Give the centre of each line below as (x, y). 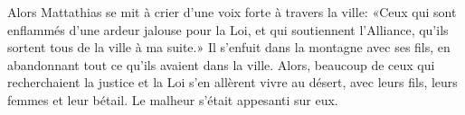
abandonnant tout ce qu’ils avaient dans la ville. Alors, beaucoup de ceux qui (221, 64)
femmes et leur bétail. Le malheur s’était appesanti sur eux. (173, 99)
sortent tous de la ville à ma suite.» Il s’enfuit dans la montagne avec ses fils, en (229, 47)
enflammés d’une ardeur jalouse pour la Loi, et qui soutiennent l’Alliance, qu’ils (228, 29)
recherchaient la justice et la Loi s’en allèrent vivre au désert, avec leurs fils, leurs (232, 82)
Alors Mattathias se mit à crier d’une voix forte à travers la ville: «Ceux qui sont (232, 12)
